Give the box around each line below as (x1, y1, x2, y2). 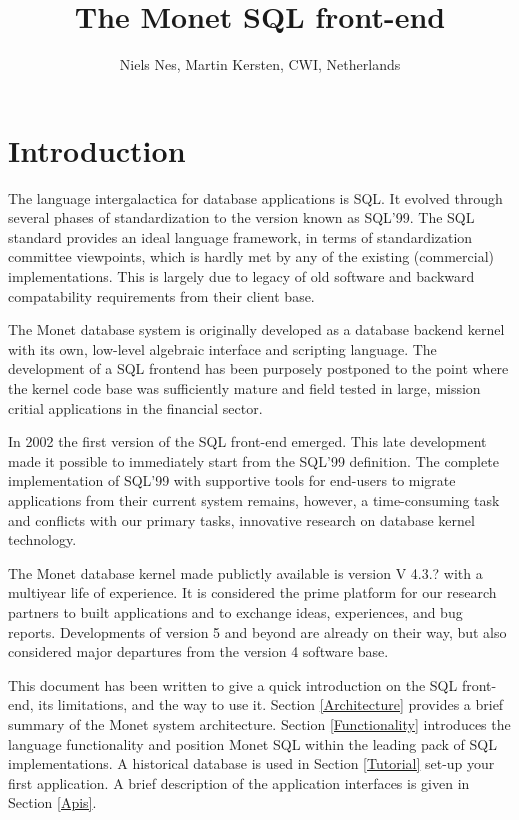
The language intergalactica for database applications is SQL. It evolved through (8, 187, 503, 208)
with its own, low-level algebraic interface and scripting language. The (8, 338, 437, 359)
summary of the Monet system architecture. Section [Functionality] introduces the (8, 713, 511, 734)
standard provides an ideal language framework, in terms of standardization (8, 226, 473, 247)
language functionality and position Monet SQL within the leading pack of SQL (8, 733, 497, 754)
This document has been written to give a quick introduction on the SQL (8, 674, 458, 695)
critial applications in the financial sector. (8, 397, 263, 418)
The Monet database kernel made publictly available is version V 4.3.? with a (8, 562, 483, 583)
